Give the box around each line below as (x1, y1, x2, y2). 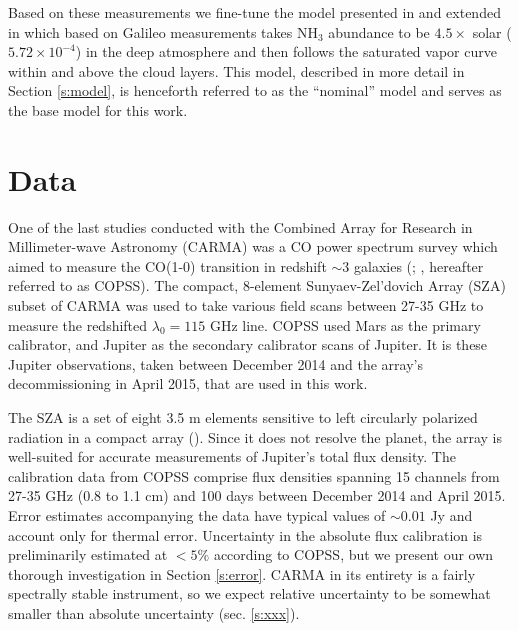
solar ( (472, 21, 512, 42)
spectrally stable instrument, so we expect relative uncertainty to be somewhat (8, 583, 491, 604)
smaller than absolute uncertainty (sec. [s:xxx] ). (8, 602, 300, 623)
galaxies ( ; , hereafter (354, 255, 484, 276)
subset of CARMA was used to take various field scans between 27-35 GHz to (8, 295, 484, 316)
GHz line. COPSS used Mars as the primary (209, 314, 481, 335)
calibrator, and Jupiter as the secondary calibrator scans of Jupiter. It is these (8, 334, 488, 355)
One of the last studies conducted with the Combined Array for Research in (8, 216, 473, 237)
